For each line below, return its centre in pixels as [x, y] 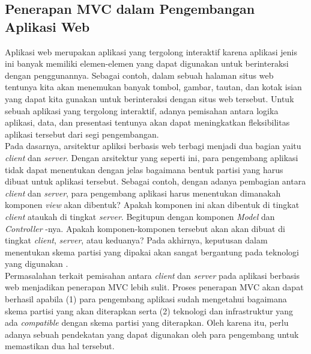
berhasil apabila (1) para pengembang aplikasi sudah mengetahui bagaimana [146, 299]
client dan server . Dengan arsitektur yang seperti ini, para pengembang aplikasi [152, 157]
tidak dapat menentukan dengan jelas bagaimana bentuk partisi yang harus [144, 169]
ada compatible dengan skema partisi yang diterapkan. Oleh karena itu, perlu [147, 322]
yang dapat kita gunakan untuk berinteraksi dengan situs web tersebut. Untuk [149, 98]
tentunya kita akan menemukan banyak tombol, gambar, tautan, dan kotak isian [153, 87]
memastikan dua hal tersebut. [60, 346]
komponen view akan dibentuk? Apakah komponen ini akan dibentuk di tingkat [152, 205]
